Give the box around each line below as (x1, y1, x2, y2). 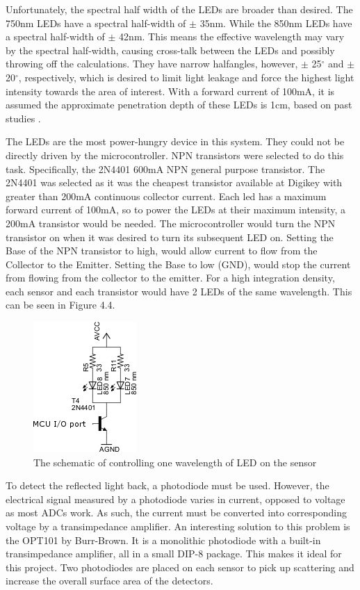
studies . (6, 110, 41, 125)
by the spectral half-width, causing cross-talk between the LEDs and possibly (6, 42, 335, 57)
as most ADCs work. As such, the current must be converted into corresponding (6, 505, 347, 520)
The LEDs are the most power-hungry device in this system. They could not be (6, 134, 345, 149)
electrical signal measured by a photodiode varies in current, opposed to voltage (6, 491, 345, 506)
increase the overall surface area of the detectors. (6, 573, 213, 588)
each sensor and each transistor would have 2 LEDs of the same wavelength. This (6, 284, 352, 298)
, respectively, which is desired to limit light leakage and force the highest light (18, 69, 354, 84)
